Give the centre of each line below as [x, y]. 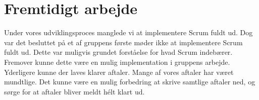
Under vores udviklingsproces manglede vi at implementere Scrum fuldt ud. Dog [128, 32]
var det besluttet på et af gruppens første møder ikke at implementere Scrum [123, 42]
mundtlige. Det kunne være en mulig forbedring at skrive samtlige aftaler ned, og [130, 82]
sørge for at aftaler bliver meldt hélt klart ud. [74, 91]
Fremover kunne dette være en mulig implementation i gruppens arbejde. [117, 62]
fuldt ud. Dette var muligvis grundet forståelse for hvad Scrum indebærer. [118, 52]
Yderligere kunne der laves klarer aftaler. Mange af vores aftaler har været [119, 72]
